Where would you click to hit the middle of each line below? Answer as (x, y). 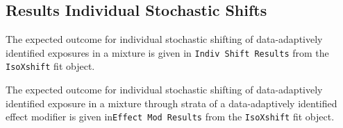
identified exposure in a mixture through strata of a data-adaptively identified (171, 103)
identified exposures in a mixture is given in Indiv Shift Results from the (167, 52)
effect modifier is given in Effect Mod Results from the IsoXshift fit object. (170, 117)
